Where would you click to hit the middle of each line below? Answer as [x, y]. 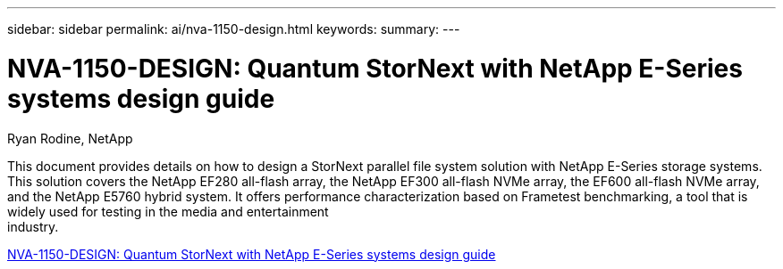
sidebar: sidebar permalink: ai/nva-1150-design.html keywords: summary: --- [234, 29]
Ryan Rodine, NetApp [70, 138]
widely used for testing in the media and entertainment [168, 211]
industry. [33, 226]
